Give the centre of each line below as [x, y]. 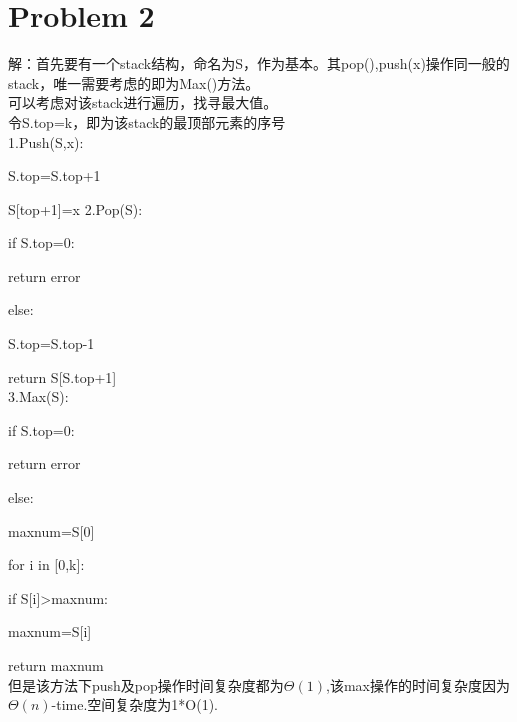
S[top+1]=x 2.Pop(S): [75, 208]
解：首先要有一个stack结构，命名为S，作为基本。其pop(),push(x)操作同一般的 [259, 63]
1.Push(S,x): [46, 141]
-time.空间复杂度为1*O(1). [135, 704]
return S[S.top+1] [62, 376]
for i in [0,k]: [46, 564]
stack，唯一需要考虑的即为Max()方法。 [134, 82]
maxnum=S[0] [51, 530]
